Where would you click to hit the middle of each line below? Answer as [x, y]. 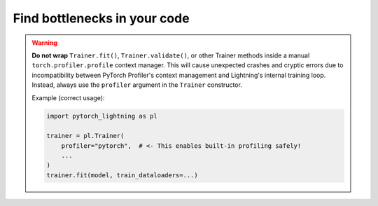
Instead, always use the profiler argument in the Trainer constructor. [137, 85]
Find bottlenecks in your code [101, 18]
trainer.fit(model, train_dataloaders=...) [122, 175]
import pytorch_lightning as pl [102, 116]
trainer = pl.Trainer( [85, 136]
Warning [44, 43]
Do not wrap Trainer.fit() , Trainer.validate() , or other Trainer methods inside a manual [171, 55]
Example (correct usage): [68, 97]
